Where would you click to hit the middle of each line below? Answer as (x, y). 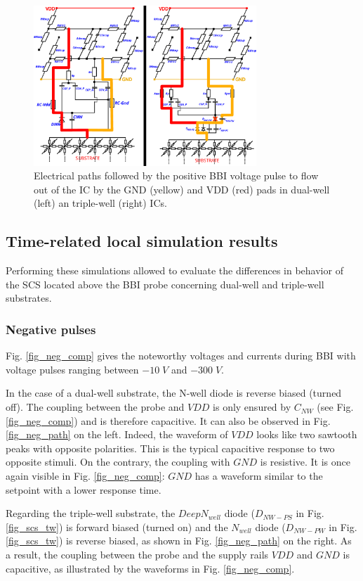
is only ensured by (252, 407)
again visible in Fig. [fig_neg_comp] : (85, 476)
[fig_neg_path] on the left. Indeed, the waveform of (117, 434)
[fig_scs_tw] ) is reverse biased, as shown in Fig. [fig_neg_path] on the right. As (179, 541)
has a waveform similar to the (259, 476)
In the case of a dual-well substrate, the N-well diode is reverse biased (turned (174, 393)
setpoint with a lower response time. (84, 489)
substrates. (29, 298)
